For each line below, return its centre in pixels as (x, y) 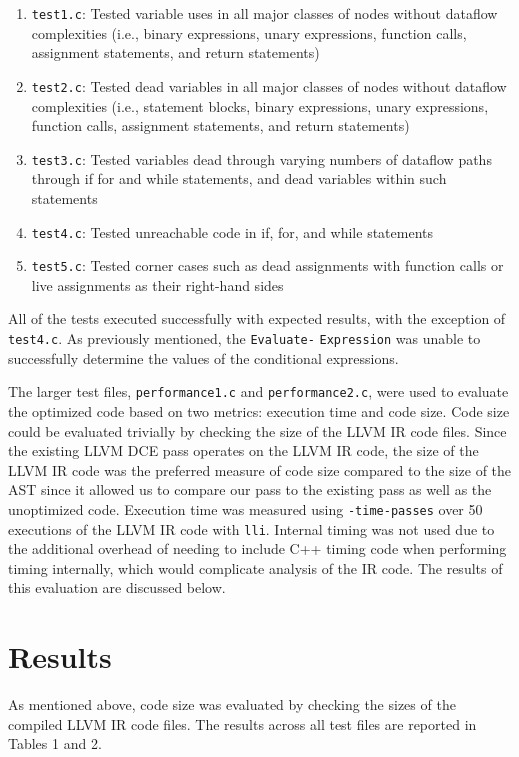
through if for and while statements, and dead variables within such (239, 178)
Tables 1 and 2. (55, 743)
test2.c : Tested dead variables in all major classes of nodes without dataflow (269, 85)
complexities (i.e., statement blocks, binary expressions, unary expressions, (260, 105)
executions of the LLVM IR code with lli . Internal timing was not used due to (251, 528)
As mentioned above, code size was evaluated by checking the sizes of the (232, 704)
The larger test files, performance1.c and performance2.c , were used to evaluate (258, 391)
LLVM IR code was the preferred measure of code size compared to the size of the (260, 469)
